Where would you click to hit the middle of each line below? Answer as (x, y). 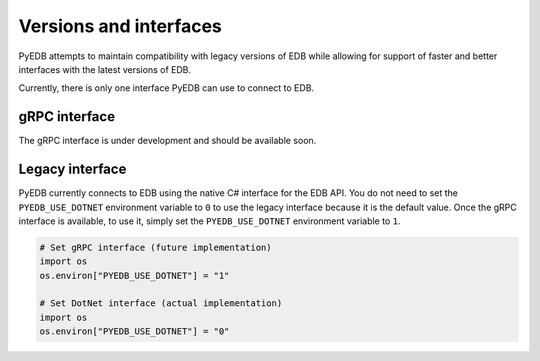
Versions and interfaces (120, 26)
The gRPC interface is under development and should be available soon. (167, 141)
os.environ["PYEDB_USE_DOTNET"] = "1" (134, 275)
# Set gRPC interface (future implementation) (155, 247)
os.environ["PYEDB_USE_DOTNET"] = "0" (134, 331)
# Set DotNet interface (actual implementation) (161, 303)
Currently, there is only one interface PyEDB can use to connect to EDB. (166, 88)
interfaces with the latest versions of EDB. (105, 69)
